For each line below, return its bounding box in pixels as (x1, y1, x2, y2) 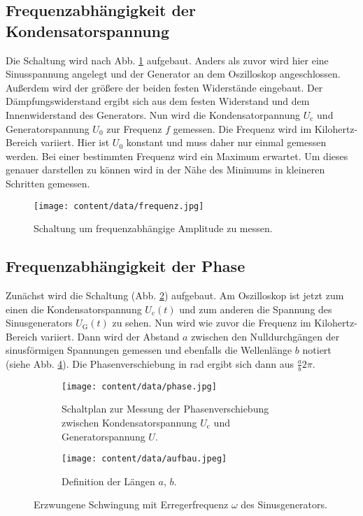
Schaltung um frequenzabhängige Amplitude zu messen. (34, 221, 273, 236)
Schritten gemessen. (6, 175, 90, 190)
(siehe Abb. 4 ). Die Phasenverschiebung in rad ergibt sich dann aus (6, 356, 294, 371)
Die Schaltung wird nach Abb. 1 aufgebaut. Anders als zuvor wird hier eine (6, 52, 329, 67)
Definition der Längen (62, 473, 155, 488)
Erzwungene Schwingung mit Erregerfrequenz (34, 497, 229, 512)
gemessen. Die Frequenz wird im (173, 121, 312, 136)
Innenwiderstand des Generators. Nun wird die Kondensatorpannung (6, 107, 301, 122)
